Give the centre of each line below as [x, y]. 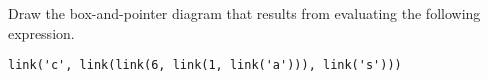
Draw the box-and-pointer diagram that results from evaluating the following [244, 13]
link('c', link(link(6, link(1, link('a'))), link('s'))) [205, 65]
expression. [41, 32]
